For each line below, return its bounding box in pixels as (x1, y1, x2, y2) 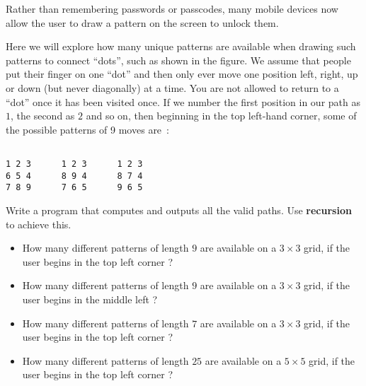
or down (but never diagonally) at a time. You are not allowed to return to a (6, 80, 339, 95)
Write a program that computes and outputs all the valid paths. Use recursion (6, 202, 352, 217)
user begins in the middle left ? (22, 291, 158, 306)
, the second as (11, 108, 75, 123)
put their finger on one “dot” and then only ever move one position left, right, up (6, 66, 358, 81)
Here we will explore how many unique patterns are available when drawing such (6, 39, 356, 54)
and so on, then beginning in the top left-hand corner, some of (86, 108, 357, 123)
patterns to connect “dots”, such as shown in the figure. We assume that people (6, 52, 351, 67)
